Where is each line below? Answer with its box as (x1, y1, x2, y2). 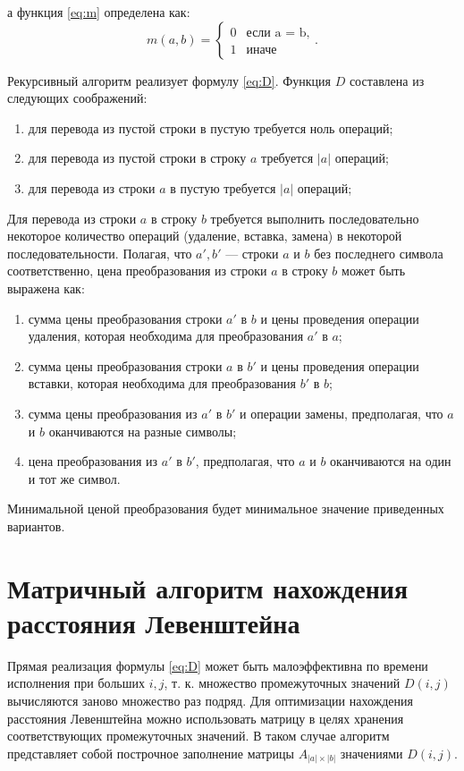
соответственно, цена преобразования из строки (7, 261, 267, 280)
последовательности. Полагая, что (7, 243, 192, 262)
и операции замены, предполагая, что (240, 403, 443, 422)
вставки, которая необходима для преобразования (28, 374, 297, 393)
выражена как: (7, 278, 85, 297)
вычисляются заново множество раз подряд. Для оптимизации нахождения (7, 691, 414, 709)
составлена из (349, 71, 425, 89)
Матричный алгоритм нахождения (7, 569, 409, 606)
